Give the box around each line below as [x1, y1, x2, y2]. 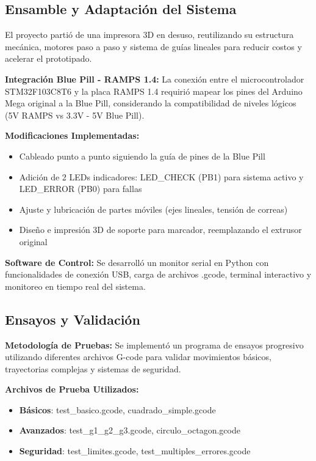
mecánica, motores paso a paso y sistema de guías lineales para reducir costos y [5, 40, 302, 53]
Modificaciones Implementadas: [5, 129, 140, 142]
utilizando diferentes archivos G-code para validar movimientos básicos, [5, 350, 271, 363]
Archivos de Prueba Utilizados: [5, 383, 139, 396]
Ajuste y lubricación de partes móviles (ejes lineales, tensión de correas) [19, 202, 288, 215]
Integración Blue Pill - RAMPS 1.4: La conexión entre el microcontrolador [5, 72, 304, 85]
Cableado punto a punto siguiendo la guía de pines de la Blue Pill [19, 149, 265, 162]
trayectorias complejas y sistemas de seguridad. [5, 362, 181, 375]
